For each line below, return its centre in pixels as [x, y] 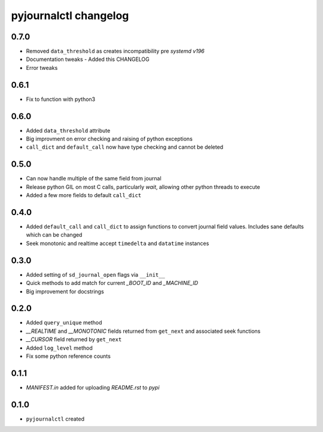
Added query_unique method [64, 323]
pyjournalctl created [55, 419]
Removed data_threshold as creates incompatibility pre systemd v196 [115, 51]
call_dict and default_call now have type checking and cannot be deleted [125, 147]
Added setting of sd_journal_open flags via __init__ [96, 274]
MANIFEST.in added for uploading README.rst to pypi [93, 387]
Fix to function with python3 [61, 99]
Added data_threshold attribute [68, 130]
